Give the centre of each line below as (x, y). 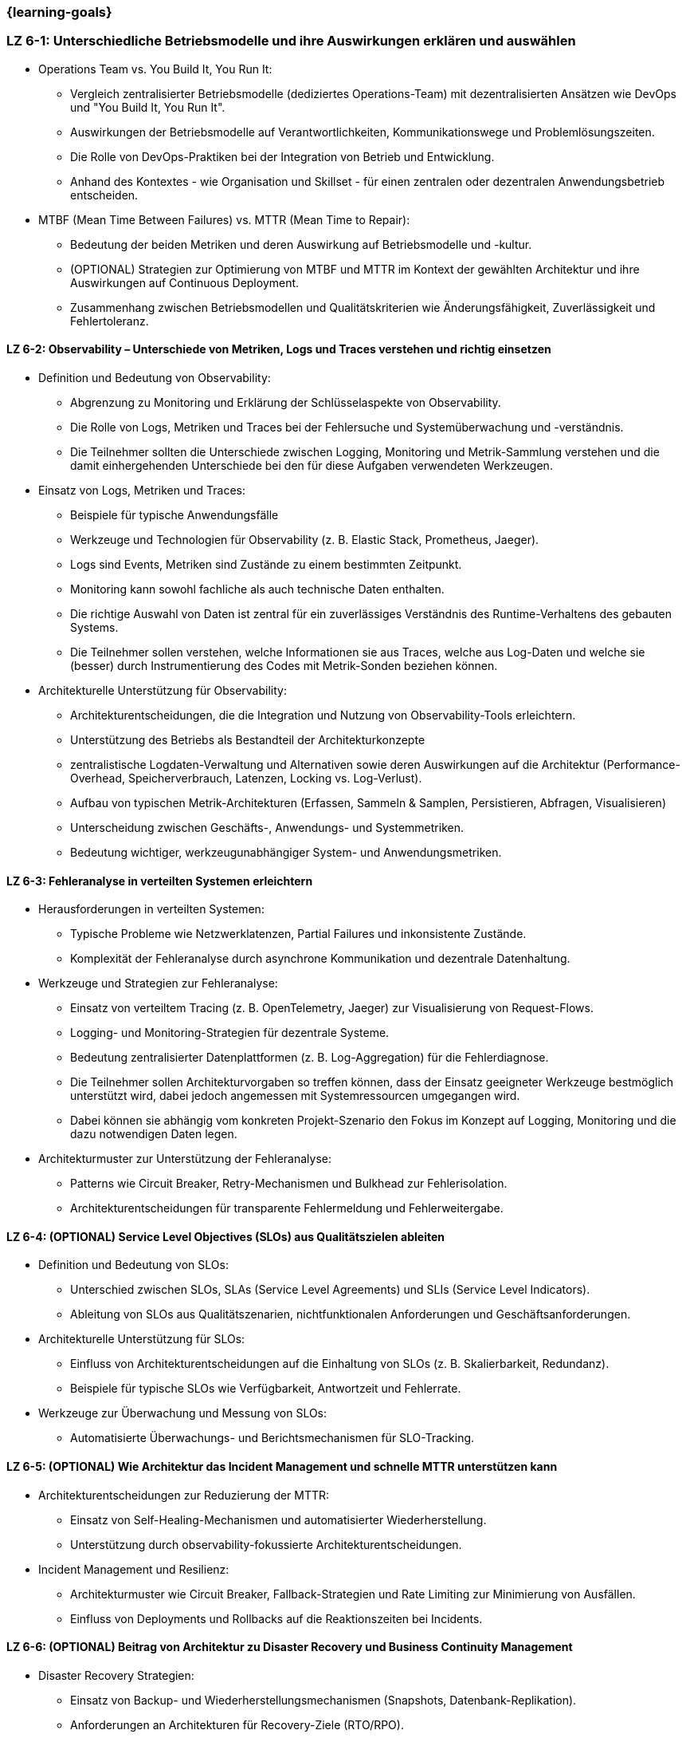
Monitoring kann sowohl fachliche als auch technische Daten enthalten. (257, 589)
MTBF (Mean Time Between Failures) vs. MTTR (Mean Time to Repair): (224, 219)
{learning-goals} (59, 12)
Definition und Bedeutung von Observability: (155, 377)
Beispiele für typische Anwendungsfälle (174, 514)
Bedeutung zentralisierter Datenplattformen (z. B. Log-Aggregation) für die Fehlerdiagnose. (310, 1058)
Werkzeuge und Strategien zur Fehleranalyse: (158, 983)
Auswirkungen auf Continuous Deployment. (185, 282)
